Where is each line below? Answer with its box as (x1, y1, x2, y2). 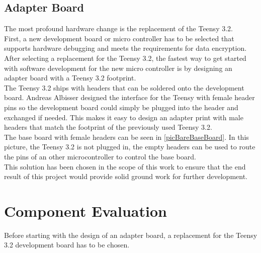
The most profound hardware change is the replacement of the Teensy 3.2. (4, 23, 233, 34)
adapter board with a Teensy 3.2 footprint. (4, 72, 136, 83)
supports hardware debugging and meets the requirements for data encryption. (4, 43, 247, 53)
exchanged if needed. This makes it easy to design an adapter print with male (4, 112, 243, 122)
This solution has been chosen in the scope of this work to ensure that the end (4, 161, 246, 172)
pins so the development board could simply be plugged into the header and (4, 102, 238, 112)
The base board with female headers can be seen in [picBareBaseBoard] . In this (4, 131, 249, 142)
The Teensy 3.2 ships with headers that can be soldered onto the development (4, 82, 244, 93)
